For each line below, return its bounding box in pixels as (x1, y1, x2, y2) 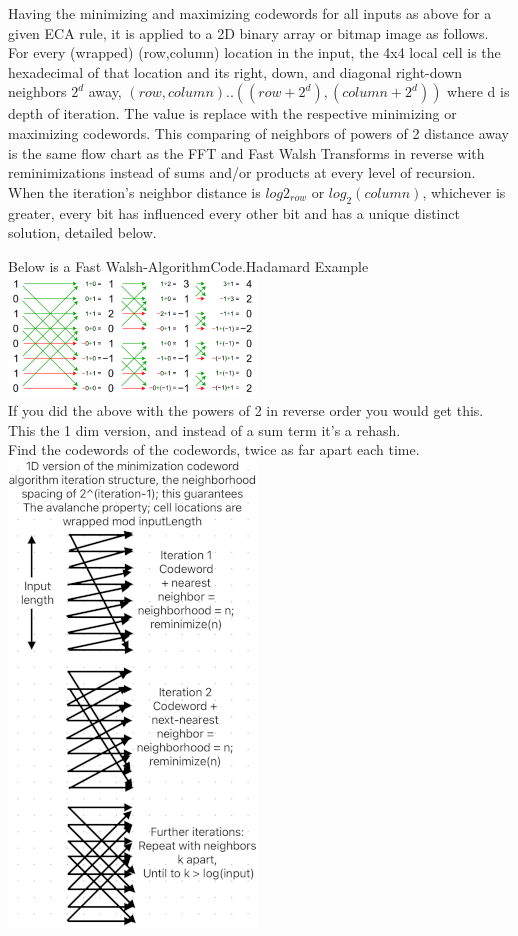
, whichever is (422, 181, 506, 202)
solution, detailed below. (8, 222, 157, 243)
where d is (447, 81, 510, 102)
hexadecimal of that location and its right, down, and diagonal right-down (8, 61, 463, 82)
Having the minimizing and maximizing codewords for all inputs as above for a (8, 3, 492, 23)
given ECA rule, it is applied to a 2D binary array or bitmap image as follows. (8, 22, 489, 43)
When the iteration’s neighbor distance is (8, 181, 261, 202)
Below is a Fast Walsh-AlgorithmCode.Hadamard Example (8, 255, 369, 276)
